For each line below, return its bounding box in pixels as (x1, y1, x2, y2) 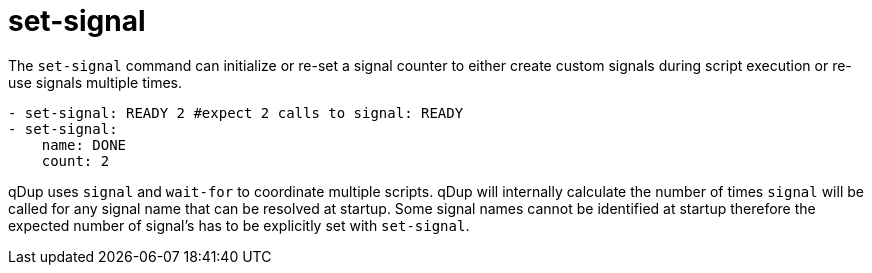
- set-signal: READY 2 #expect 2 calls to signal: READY (8, 104, 464, 121)
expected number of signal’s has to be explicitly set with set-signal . (8, 216, 470, 234)
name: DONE (41, 136, 127, 153)
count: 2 (41, 152, 110, 169)
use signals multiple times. (8, 73, 182, 91)
